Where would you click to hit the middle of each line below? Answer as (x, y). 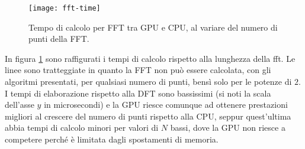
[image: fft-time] (65, 8)
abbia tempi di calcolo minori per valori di (82, 128)
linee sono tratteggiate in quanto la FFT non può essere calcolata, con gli (138, 70)
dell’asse (20, 105)
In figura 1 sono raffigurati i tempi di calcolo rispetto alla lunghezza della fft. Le (150, 58)
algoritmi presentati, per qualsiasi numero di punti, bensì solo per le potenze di (148, 82)
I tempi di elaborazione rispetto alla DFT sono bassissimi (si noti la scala (138, 93)
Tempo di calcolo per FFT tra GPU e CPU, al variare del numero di (153, 27)
